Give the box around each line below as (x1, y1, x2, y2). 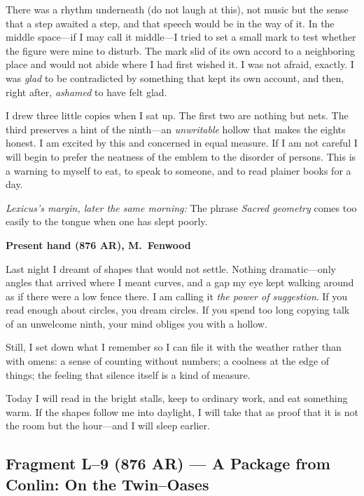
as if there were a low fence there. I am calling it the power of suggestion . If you (6, 288, 348, 303)
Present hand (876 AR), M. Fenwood (6, 237, 191, 252)
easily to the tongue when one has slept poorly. (6, 214, 208, 229)
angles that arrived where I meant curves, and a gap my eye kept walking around (6, 275, 354, 290)
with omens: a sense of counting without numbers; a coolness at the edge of (6, 354, 330, 368)
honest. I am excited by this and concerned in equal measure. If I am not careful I (6, 135, 358, 150)
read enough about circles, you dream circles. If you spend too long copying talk (6, 302, 350, 317)
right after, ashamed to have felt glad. (6, 84, 167, 99)
